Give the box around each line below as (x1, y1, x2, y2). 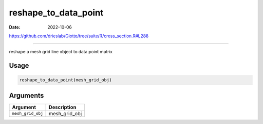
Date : (9, 24, 20, 30)
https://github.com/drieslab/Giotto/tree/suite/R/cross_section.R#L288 (9, 33, 149, 39)
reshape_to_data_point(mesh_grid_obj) (19, 77, 112, 83)
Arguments (9, 91, 44, 99)
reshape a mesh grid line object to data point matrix (9, 49, 113, 55)
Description (48, 104, 76, 110)
